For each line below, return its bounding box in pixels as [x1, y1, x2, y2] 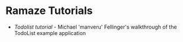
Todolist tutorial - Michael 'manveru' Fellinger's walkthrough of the [14, 23, 177, 30]
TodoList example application [14, 29, 86, 36]
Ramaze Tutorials [5, 4, 93, 17]
